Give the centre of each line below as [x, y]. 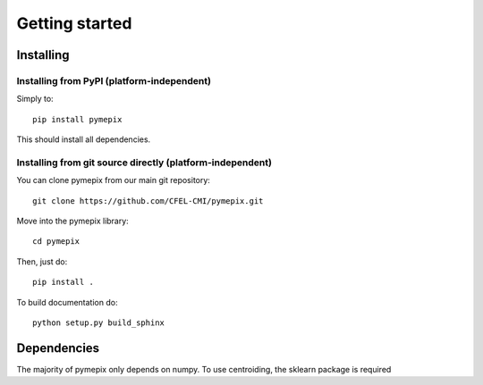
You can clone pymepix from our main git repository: [113, 180]
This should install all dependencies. [84, 139]
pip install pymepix [77, 119]
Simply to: [35, 99]
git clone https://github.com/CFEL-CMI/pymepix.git [148, 201]
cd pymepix [56, 242]
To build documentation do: [67, 302]
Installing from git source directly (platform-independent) [144, 163]
